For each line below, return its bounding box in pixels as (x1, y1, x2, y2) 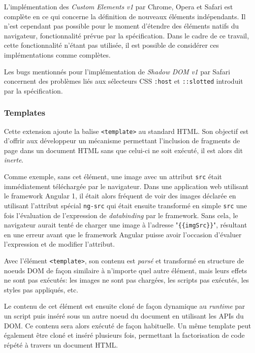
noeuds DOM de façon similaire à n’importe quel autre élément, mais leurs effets (4, 265, 247, 275)
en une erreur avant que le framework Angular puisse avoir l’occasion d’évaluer (4, 229, 242, 239)
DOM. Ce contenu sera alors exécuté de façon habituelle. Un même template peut (4, 320, 252, 330)
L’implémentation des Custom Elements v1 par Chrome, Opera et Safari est (4, 1, 233, 11)
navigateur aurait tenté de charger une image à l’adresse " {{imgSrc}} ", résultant (4, 220, 247, 230)
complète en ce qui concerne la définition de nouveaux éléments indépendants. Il (4, 11, 246, 21)
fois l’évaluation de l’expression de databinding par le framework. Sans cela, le (4, 210, 238, 220)
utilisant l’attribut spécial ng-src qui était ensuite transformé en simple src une (4, 200, 247, 210)
